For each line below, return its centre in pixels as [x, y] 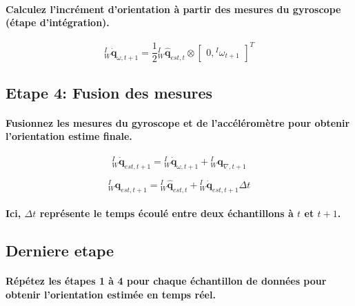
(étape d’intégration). [58, 22]
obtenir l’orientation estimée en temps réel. [111, 294]
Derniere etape [60, 251]
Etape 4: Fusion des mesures [109, 92]
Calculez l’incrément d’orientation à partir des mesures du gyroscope [173, 9]
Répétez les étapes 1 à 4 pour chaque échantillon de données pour [166, 281]
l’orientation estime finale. [69, 136]
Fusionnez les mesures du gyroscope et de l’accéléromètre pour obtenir [178, 122]
